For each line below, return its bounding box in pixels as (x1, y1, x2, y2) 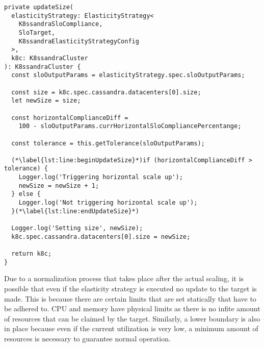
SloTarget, (18, 29, 56, 36)
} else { (11, 190, 41, 198)
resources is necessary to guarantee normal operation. (4, 333, 171, 343)
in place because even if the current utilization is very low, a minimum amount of (4, 323, 258, 334)
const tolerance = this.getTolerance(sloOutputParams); (11, 139, 205, 147)
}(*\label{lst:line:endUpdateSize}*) (11, 207, 139, 215)
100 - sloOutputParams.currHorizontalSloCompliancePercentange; (18, 122, 242, 130)
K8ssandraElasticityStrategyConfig (18, 37, 139, 45)
